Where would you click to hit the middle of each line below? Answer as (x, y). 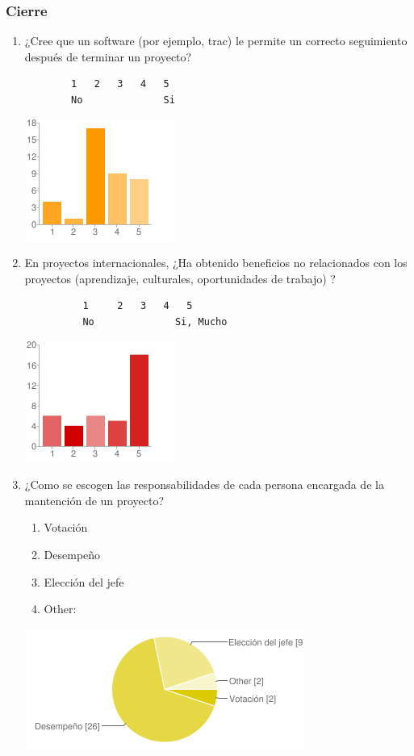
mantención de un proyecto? (94, 500)
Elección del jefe (84, 581)
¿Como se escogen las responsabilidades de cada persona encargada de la (204, 485)
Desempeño (72, 554)
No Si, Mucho (155, 322)
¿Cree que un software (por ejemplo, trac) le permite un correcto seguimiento (216, 41)
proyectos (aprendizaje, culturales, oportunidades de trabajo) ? (180, 278)
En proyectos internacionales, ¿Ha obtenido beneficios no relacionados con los (216, 263)
